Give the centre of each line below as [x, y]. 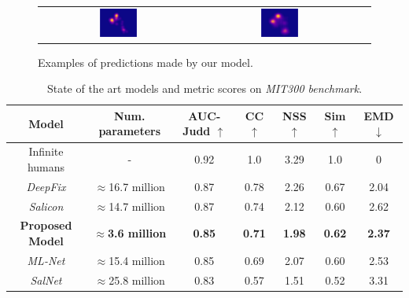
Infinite [46, 151]
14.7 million [137, 206]
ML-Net [46, 260]
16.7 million [137, 186]
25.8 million [137, 280]
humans [46, 166]
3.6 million [137, 233]
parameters [130, 131]
